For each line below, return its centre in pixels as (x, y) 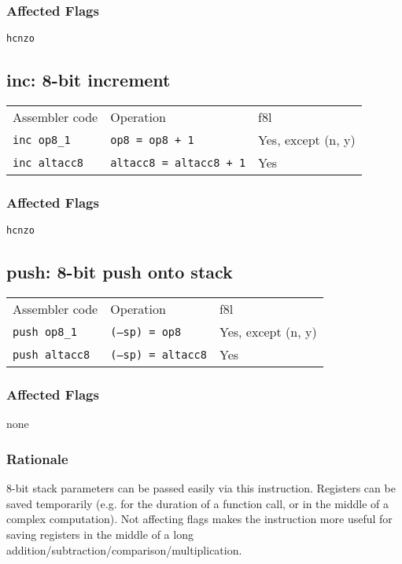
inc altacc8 (48, 162)
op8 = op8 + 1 (152, 140)
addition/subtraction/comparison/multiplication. (124, 549)
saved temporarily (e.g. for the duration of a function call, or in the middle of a (198, 503)
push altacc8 (52, 354)
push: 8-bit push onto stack (120, 272)
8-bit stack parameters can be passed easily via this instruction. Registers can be (201, 488)
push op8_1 (45, 332)
